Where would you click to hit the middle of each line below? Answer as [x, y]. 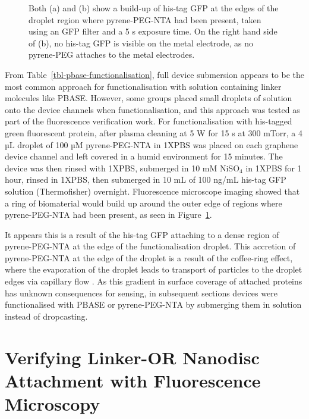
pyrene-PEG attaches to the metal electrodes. [112, 54]
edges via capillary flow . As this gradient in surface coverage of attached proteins [154, 281]
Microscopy [53, 404]
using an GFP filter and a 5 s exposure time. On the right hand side [153, 31]
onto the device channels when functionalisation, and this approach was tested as [152, 109]
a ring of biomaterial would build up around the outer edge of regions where [144, 203]
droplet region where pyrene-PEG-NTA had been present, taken [145, 19]
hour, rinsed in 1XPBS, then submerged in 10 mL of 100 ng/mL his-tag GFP [146, 179]
